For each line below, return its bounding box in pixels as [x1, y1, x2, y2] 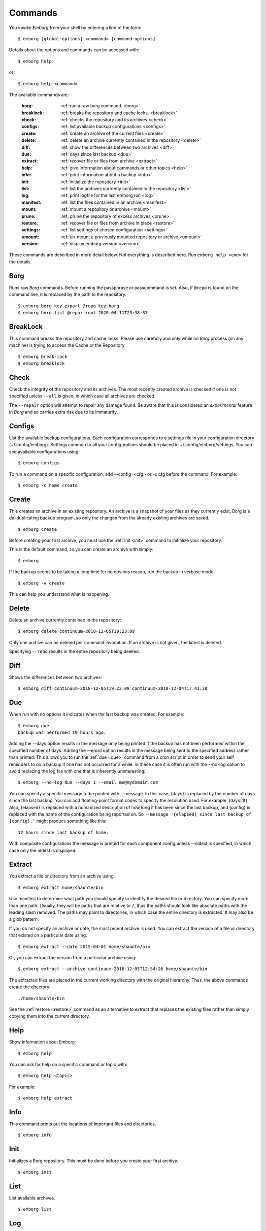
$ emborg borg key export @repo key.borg [18, 303, 119, 309]
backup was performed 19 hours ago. [18, 730, 106, 736]
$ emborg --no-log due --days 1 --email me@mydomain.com [18, 779, 159, 785]
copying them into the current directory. [9, 1013, 90, 1019]
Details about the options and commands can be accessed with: [9, 47, 140, 53]
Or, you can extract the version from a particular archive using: [9, 954, 136, 960]
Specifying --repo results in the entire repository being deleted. [9, 648, 140, 654]
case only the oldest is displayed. [9, 847, 77, 853]
